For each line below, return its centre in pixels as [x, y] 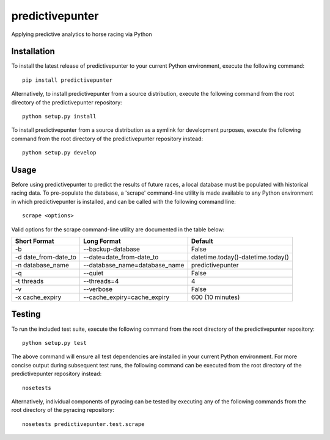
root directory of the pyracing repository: [63, 410]
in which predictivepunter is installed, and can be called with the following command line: [124, 201]
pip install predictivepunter [68, 80]
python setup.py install [59, 117]
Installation [33, 52]
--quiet [94, 273]
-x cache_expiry [38, 297]
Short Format [35, 241]
